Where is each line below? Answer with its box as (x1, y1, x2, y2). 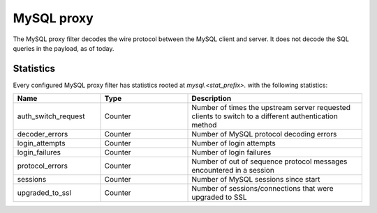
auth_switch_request (17, 111, 85, 121)
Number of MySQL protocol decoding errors (191, 129, 337, 139)
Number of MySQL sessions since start (191, 175, 320, 184)
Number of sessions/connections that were (191, 184, 334, 194)
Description (191, 94, 232, 104)
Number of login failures (191, 148, 272, 157)
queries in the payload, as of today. (13, 44, 114, 52)
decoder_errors (17, 129, 68, 139)
